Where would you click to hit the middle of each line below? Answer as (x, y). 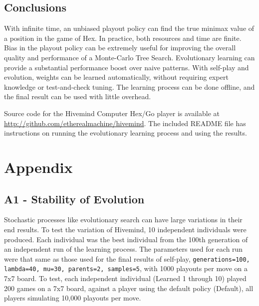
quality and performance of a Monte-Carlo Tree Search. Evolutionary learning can (129, 57)
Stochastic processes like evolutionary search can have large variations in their (123, 220)
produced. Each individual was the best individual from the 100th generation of (126, 239)
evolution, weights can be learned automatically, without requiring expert (116, 77)
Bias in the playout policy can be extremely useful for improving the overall (120, 48)
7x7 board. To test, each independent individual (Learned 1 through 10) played (125, 278)
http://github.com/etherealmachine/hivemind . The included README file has (125, 123)
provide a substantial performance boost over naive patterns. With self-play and (127, 67)
